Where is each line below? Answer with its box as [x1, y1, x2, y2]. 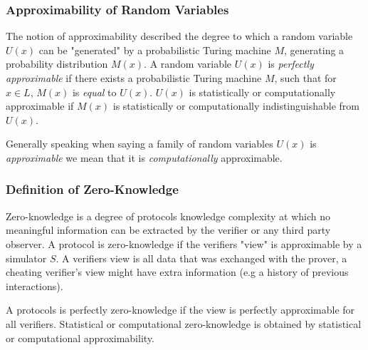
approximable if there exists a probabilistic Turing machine [6, 71, 262, 85]
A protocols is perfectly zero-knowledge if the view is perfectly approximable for [6, 302, 355, 317]
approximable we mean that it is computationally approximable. [6, 150, 283, 165]
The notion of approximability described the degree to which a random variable [6, 29, 353, 43]
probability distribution [6, 56, 108, 71]
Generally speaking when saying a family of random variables [6, 136, 273, 151]
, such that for [274, 71, 337, 85]
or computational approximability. [6, 330, 154, 345]
